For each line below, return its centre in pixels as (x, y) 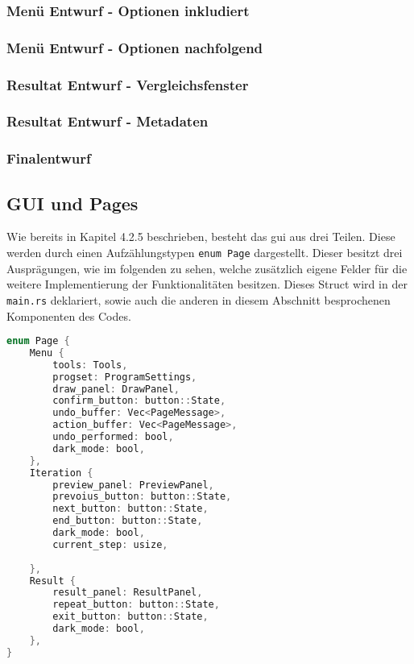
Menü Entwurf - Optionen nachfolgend (135, 47)
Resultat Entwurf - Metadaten (108, 121)
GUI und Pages (72, 203)
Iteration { (61, 473)
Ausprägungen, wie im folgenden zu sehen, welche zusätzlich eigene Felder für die (207, 268)
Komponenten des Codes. (69, 315)
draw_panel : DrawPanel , (116, 389)
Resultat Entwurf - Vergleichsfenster (128, 84)
